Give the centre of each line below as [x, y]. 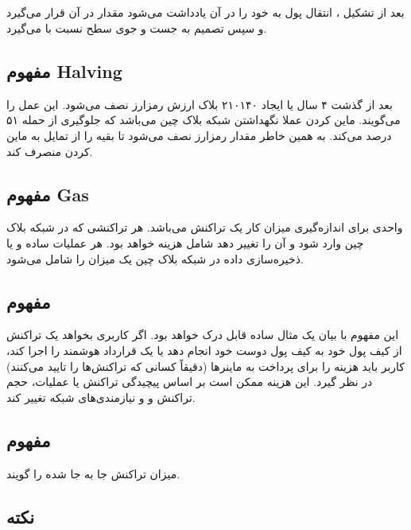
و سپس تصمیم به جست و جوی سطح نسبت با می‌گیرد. [137, 27]
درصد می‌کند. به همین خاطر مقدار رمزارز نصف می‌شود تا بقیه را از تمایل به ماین [199, 135]
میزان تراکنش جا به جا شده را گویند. [93, 473]
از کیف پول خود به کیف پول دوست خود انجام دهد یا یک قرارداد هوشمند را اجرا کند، [204, 350]
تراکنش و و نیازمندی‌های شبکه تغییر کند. [101, 397]
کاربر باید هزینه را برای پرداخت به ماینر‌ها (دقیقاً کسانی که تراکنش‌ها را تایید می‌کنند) [206, 366]
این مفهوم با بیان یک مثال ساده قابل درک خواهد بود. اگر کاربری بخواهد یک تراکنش [203, 335]
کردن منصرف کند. [50, 151]
